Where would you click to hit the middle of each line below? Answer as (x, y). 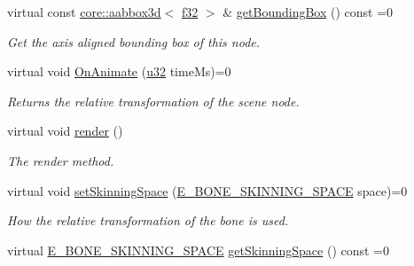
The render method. (61, 160)
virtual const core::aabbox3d (84, 12)
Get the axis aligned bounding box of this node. (134, 41)
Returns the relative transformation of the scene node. (153, 101)
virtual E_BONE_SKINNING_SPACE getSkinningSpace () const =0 (199, 250)
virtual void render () (65, 131)
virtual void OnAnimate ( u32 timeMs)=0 (119, 71)
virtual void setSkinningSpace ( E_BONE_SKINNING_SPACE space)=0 (207, 190)
